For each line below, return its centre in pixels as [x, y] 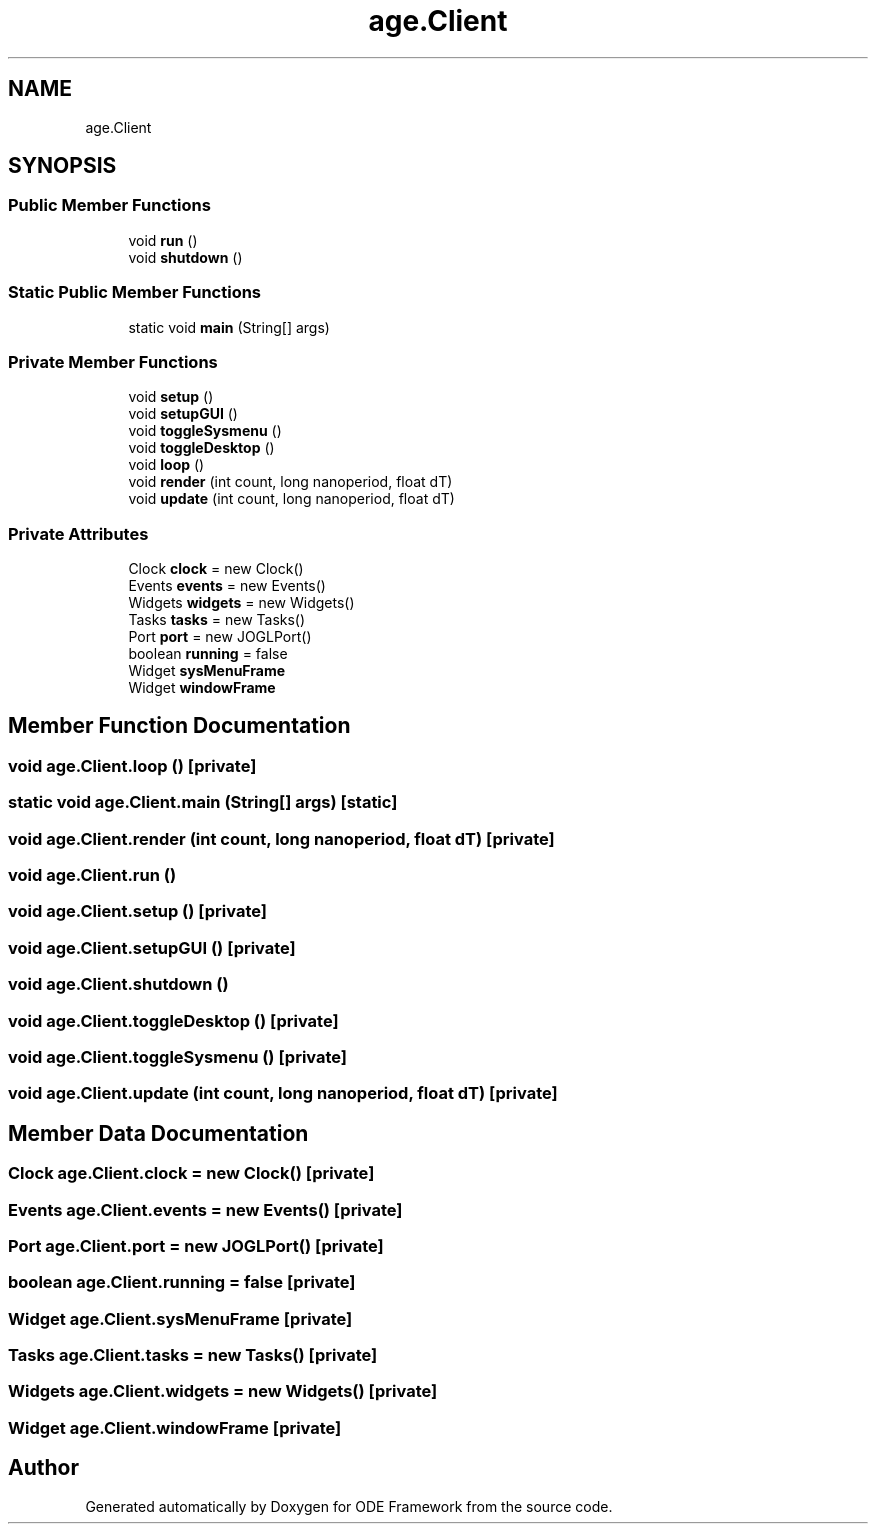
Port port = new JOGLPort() [220, 637]
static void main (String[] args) [229, 327]
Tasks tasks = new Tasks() [217, 620]
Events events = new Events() [227, 586]
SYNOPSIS [62, 166]
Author [43, 1468]
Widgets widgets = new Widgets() [241, 603]
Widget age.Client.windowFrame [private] [175, 1427]
